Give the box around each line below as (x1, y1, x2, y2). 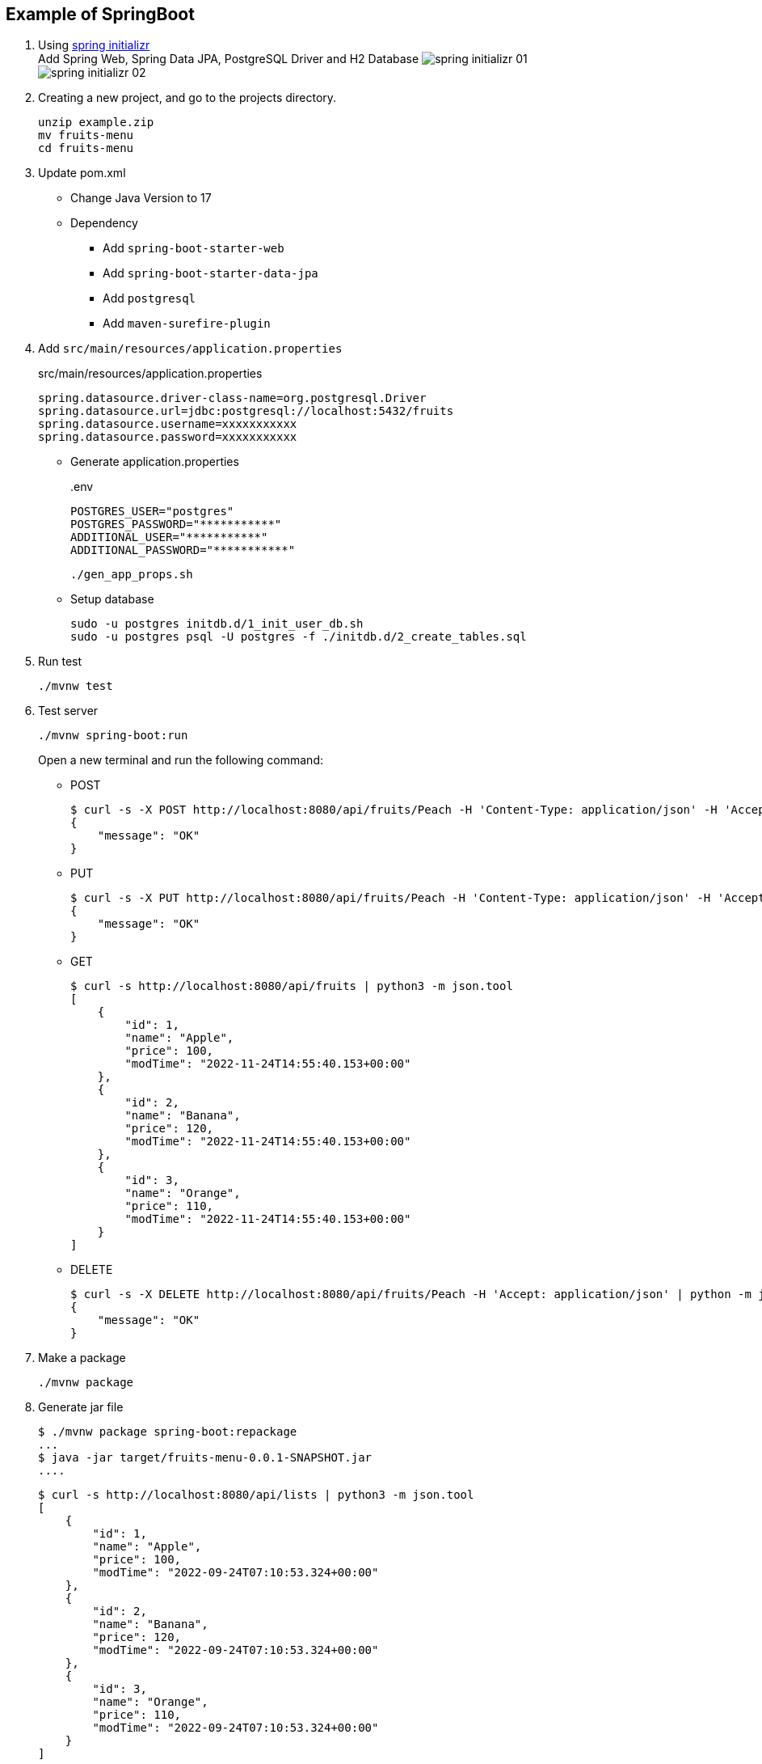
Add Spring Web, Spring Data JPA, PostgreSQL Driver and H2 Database (38, 52, 419, 66)
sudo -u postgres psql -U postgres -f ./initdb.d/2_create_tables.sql (70, 630, 527, 644)
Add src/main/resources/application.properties (38, 341, 343, 356)
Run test (38, 654, 82, 669)
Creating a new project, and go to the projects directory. (38, 91, 337, 105)
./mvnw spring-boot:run (38, 729, 188, 742)
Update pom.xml (38, 166, 126, 180)
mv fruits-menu (38, 129, 134, 142)
